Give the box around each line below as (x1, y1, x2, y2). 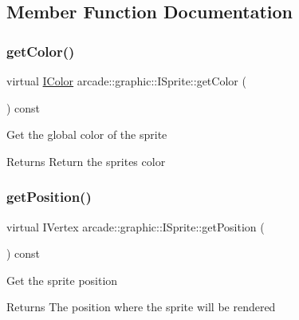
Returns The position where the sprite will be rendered (6, 298, 276, 315)
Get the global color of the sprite (6, 126, 167, 143)
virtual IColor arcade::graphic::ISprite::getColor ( (6, 73, 246, 89)
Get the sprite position (6, 271, 118, 288)
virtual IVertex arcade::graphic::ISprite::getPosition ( (6, 218, 265, 235)
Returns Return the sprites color (6, 152, 166, 169)
